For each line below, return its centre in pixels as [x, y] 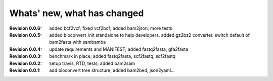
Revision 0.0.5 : [26, 35]
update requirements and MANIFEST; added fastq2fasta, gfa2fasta [119, 49]
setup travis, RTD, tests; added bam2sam [92, 63]
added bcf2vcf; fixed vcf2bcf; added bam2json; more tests [111, 28]
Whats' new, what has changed [77, 13]
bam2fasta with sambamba [78, 42]
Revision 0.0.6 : [26, 28]
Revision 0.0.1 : [25, 70]
